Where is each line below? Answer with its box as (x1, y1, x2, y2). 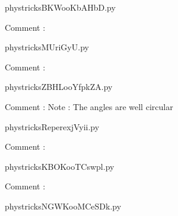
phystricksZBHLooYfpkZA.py (5, 80, 113, 93)
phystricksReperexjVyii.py (5, 120, 100, 133)
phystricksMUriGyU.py (5, 41, 89, 53)
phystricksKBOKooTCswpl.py (5, 160, 115, 172)
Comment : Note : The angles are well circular (5, 100, 173, 112)
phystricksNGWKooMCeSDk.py (5, 199, 122, 212)
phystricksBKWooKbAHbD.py (5, 1, 116, 13)
